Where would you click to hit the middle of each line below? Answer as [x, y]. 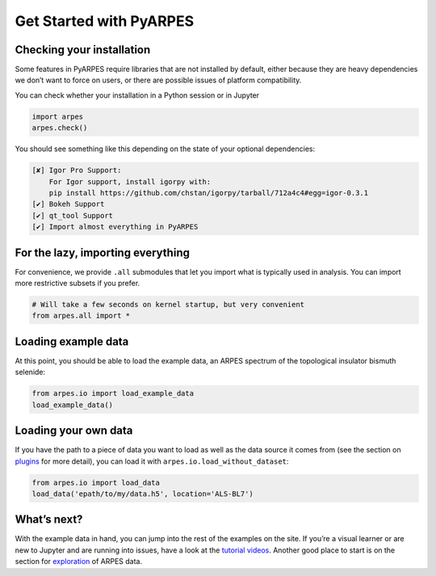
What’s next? [49, 520]
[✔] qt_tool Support [72, 215]
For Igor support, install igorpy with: [130, 181]
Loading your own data [74, 431]
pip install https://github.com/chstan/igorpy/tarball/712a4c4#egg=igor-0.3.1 [209, 193]
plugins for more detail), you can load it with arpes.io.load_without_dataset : [152, 461]
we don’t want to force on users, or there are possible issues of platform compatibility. [158, 80]
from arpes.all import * [81, 316]
